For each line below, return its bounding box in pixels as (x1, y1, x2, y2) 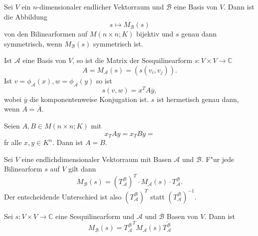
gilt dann (68, 163, 96, 174)
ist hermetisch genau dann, (157, 93, 239, 104)
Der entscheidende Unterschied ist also (4, 191, 122, 201)
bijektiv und (136, 28, 174, 39)
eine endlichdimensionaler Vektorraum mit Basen (21, 153, 172, 164)
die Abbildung (4, 11, 47, 21)
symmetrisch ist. (93, 38, 143, 48)
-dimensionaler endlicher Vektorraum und (37, 1, 164, 11)
